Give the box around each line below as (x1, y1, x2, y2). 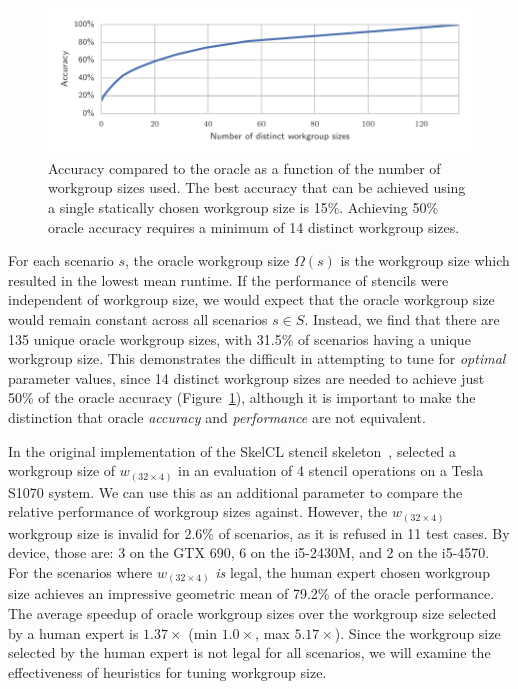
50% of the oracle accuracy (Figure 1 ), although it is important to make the (8, 387, 476, 408)
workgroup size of (8, 460, 116, 481)
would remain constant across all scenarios (8, 308, 268, 329)
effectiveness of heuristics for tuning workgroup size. (8, 661, 327, 682)
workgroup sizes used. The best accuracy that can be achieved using (48, 177, 466, 198)
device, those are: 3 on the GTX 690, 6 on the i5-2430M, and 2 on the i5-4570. (8, 542, 490, 563)
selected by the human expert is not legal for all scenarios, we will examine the (8, 642, 491, 663)
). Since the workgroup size (334, 622, 501, 643)
